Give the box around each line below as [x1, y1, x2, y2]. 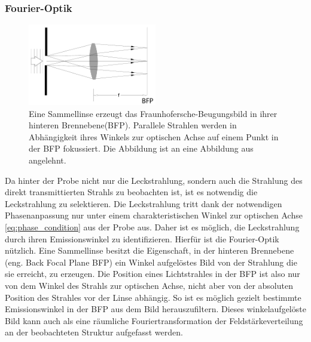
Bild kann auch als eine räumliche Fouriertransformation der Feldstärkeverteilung [5, 314, 303, 326]
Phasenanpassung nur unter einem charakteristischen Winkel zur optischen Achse [5, 209, 303, 221]
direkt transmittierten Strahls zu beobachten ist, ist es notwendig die [5, 186, 258, 198]
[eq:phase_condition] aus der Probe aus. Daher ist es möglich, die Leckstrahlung [5, 221, 300, 233]
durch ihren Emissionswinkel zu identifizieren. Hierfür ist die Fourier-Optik [5, 232, 279, 245]
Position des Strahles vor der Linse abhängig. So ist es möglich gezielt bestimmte [5, 291, 301, 303]
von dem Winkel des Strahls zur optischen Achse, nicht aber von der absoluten [5, 279, 293, 291]
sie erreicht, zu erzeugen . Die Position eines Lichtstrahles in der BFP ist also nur [5, 267, 300, 280]
